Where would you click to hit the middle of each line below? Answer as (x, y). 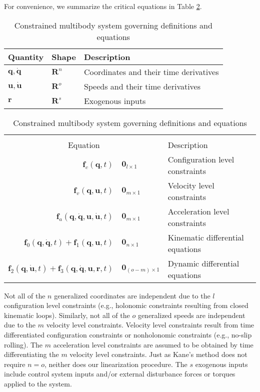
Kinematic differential (206, 237)
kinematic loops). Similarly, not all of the (67, 315)
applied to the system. (38, 383)
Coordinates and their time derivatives (151, 71)
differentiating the (31, 354)
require (15, 364)
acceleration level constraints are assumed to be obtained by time (153, 344)
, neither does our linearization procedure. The (116, 364)
